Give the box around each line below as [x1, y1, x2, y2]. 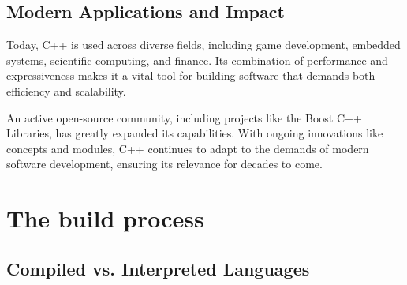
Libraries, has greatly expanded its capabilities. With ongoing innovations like [6, 125, 383, 141]
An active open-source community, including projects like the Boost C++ [6, 109, 362, 126]
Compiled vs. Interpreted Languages [6, 256, 310, 280]
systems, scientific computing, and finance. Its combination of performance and [6, 51, 388, 68]
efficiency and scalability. [6, 82, 126, 99]
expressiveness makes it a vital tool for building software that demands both [6, 67, 375, 84]
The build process [6, 202, 204, 234]
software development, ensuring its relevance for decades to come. [6, 156, 323, 172]
